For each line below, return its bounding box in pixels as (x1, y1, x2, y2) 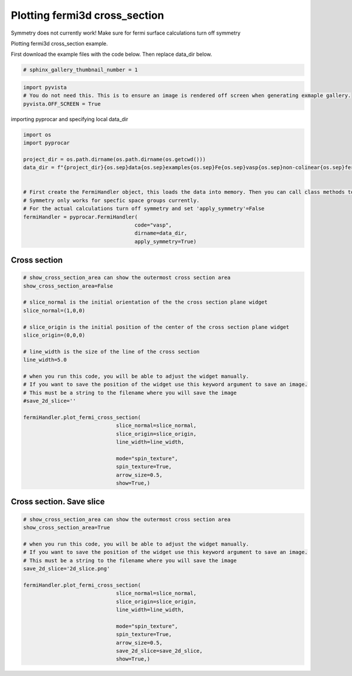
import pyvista (23, 84, 67, 90)
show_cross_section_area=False (23, 282, 114, 289)
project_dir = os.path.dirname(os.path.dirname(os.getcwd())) (23, 156, 206, 163)
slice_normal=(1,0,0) (23, 307, 86, 314)
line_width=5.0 (23, 357, 67, 364)
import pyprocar (23, 140, 70, 146)
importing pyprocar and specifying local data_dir (11, 115, 128, 123)
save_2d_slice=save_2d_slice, (116, 647, 203, 654)
